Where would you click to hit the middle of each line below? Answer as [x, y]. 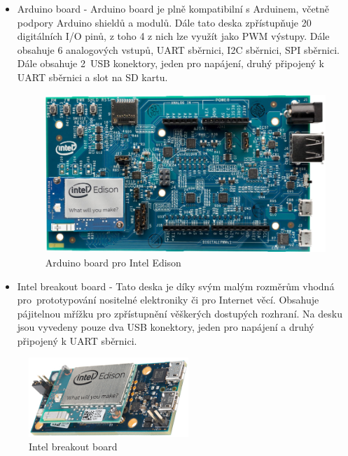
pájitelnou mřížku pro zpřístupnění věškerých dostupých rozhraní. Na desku [180, 313]
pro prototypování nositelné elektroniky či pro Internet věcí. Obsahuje [168, 300]
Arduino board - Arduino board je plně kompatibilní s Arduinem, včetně [173, 8]
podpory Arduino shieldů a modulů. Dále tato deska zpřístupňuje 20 [164, 22]
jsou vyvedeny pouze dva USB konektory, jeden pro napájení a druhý [166, 327]
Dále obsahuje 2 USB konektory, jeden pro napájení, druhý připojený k [171, 63]
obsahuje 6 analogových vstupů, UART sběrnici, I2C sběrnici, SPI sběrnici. [179, 49]
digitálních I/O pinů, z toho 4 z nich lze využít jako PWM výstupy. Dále [173, 36]
